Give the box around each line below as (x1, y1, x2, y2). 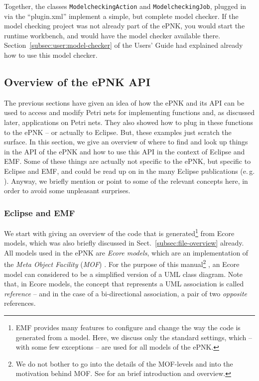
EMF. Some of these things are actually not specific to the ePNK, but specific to (4, 156, 251, 166)
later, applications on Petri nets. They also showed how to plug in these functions (4, 117, 254, 127)
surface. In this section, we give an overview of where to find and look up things (4, 136, 248, 147)
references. (4, 298, 36, 308)
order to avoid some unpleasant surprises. (4, 185, 130, 196)
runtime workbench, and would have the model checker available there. (4, 30, 221, 40)
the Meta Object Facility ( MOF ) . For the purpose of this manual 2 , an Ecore (4, 257, 240, 269)
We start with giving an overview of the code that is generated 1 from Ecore (4, 226, 235, 238)
